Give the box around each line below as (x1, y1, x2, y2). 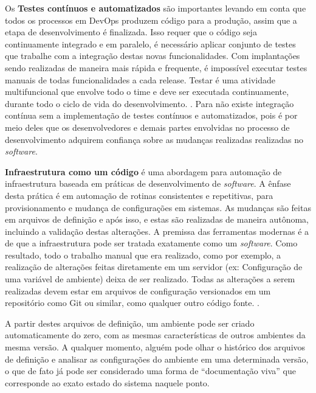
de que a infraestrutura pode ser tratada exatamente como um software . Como (5, 237, 298, 249)
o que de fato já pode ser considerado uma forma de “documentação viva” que (5, 364, 296, 377)
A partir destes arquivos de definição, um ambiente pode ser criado (5, 316, 255, 329)
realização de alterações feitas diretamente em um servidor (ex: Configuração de (5, 260, 303, 273)
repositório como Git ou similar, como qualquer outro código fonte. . (5, 296, 259, 309)
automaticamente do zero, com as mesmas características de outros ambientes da (5, 329, 306, 341)
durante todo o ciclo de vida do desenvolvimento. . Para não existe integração (5, 97, 294, 110)
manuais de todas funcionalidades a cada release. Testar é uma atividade (5, 73, 275, 86)
